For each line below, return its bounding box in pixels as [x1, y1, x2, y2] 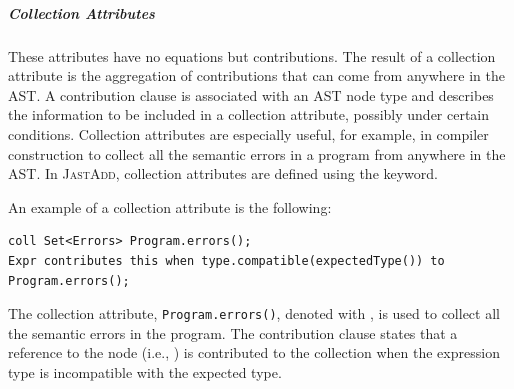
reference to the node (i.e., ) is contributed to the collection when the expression [8, 342, 500, 363]
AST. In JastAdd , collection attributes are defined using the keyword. [8, 163, 438, 184]
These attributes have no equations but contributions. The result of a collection [8, 45, 496, 66]
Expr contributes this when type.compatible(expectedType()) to [8, 253, 445, 268]
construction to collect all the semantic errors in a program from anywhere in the [8, 143, 506, 164]
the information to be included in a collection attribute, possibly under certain [8, 104, 490, 125]
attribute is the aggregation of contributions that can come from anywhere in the [8, 65, 505, 86]
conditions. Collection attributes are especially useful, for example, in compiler [8, 123, 489, 144]
